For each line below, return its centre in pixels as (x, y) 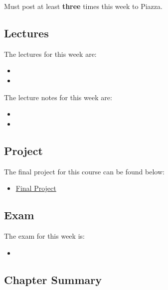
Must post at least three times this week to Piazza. (83, 6)
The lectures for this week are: (50, 54)
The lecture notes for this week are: (58, 97)
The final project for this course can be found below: (84, 171)
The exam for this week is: (44, 235)
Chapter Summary (53, 279)
